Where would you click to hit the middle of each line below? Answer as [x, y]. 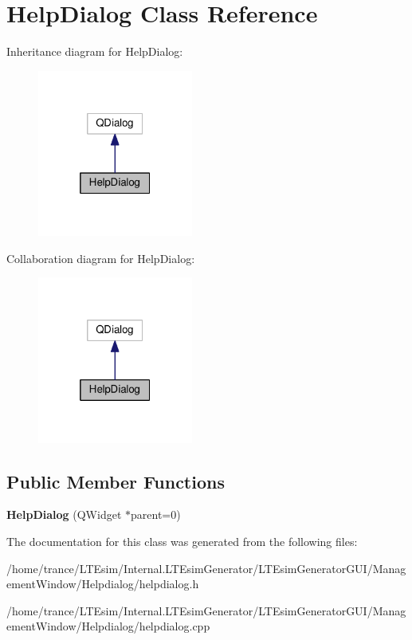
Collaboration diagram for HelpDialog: [101, 258]
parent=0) [156, 514]
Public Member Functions [116, 481]
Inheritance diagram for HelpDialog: [95, 51]
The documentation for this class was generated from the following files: [182, 542]
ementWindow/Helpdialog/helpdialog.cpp [108, 626]
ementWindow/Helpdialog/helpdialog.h [103, 584]
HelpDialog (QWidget [64, 514]
